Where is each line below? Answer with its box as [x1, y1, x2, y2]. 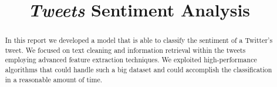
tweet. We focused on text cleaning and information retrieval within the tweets [5, 45, 246, 55]
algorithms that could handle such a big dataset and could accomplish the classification [5, 65, 272, 75]
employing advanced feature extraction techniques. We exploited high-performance [5, 55, 257, 65]
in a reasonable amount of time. [5, 74, 103, 84]
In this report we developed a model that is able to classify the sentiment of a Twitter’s [5, 35, 273, 45]
